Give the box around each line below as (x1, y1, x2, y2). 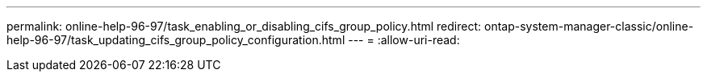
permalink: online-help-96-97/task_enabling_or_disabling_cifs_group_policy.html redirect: (6, 19, 482, 33)
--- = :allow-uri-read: (348, 33, 460, 47)
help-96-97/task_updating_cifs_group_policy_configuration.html (6, 33, 345, 47)
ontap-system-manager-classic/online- (483, 19, 694, 33)
